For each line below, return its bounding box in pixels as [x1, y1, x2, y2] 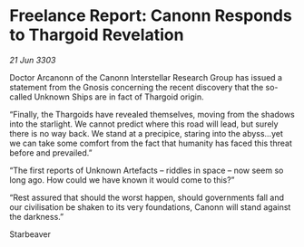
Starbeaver [9, 228, 52, 240]
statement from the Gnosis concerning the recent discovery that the [9, 81, 264, 92]
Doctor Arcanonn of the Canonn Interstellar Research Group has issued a [9, 71, 283, 82]
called [9, 91, 33, 102]
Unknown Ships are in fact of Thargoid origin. [34, 91, 204, 102]
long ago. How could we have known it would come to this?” [9, 174, 235, 185]
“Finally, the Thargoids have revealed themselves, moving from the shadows [9, 109, 295, 119]
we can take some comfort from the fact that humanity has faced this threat [9, 138, 292, 148]
